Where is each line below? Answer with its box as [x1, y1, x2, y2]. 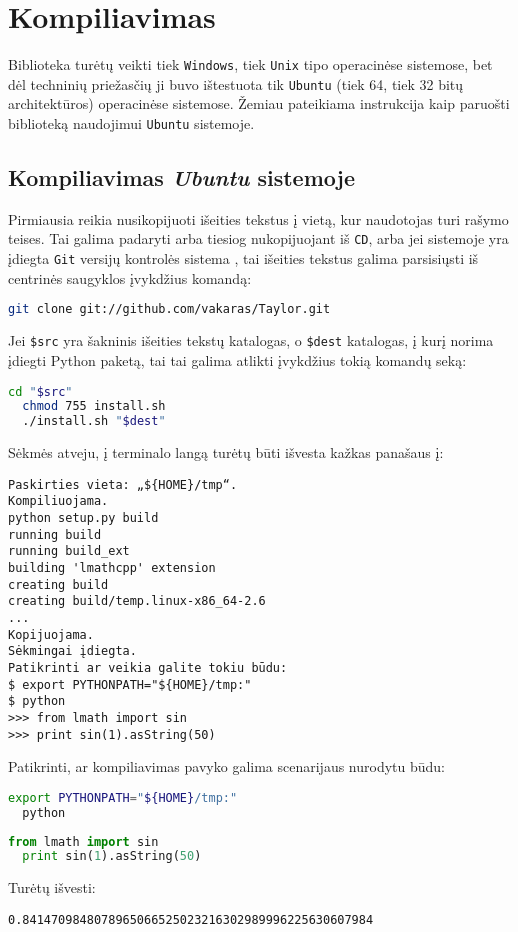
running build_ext [8, 544, 130, 559]
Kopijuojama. [8, 627, 94, 642]
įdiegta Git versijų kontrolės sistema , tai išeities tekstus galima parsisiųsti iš [8, 248, 479, 269]
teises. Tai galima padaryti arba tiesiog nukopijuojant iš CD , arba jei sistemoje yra [8, 228, 509, 249]
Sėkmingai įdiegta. [8, 644, 137, 659]
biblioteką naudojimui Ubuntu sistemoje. [8, 113, 255, 134]
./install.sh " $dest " [22, 414, 166, 429]
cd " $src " [8, 384, 73, 399]
